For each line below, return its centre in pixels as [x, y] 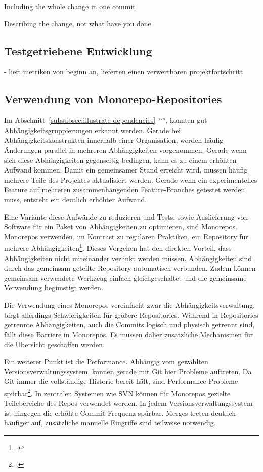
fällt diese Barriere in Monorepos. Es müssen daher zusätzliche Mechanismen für [129, 334]
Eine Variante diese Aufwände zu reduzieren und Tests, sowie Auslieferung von [126, 216]
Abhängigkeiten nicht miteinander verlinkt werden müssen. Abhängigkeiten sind [128, 258]
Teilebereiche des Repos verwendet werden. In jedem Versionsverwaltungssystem [128, 402]
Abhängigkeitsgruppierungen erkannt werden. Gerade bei [93, 130]
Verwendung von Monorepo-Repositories [113, 99]
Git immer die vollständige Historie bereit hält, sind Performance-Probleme [121, 381]
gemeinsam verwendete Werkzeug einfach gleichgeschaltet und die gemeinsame [125, 277]
